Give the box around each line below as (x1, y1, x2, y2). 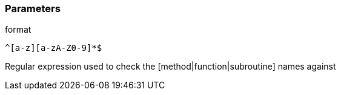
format (5, 24, 31, 35)
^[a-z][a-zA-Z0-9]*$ (5, 43, 102, 53)
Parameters (5, 2, 61, 15)
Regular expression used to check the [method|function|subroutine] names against (5, 61, 336, 72)
